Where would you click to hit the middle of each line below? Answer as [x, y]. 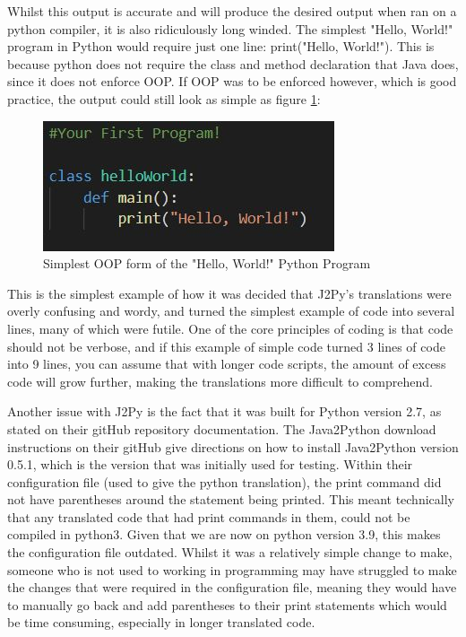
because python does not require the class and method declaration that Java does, [233, 63]
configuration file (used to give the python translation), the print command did [224, 481]
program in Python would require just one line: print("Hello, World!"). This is [221, 46]
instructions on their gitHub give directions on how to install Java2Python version [233, 446]
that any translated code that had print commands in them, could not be [209, 516]
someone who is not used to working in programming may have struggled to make [232, 569]
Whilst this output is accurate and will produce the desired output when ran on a [232, 11]
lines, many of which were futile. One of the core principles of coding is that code [230, 328]
